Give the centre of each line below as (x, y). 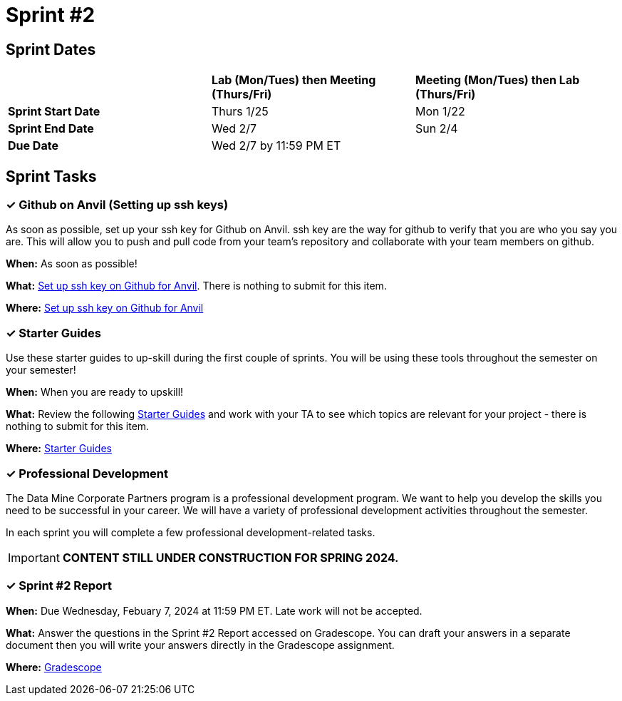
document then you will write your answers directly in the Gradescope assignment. (200, 645)
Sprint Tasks (51, 176)
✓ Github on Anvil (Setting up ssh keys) (117, 205)
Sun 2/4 (436, 129)
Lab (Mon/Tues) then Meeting (294, 80)
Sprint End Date (51, 129)
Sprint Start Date (54, 112)
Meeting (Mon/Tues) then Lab (497, 80)
